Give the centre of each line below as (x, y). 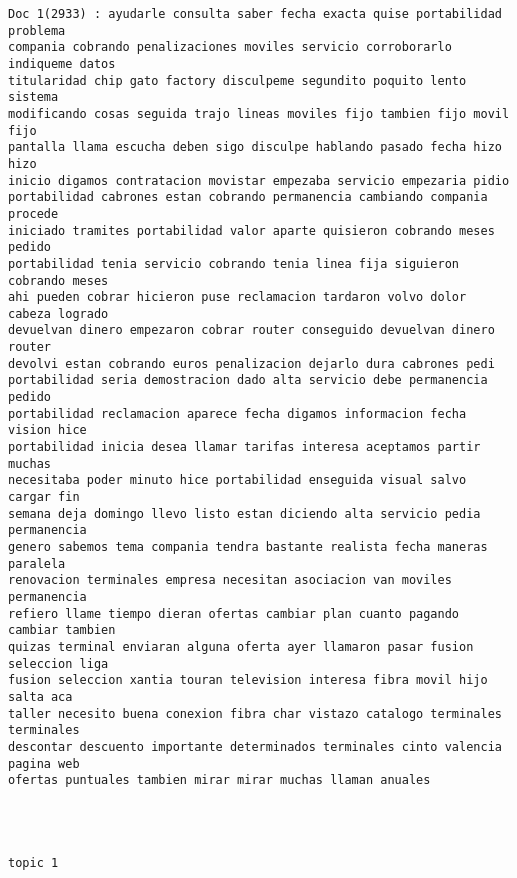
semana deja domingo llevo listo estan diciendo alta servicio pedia (244, 513)
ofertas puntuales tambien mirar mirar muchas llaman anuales (219, 780)
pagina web (44, 763)
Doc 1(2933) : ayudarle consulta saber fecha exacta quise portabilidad (255, 14)
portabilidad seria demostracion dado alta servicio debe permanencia (248, 380)
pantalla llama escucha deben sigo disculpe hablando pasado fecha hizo (255, 147)
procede (33, 213)
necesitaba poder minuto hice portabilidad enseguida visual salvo (237, 480)
